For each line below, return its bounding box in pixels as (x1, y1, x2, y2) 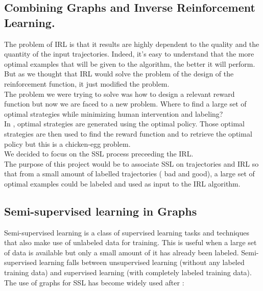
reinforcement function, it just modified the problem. (4, 78, 170, 89)
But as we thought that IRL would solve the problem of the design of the (4, 68, 234, 79)
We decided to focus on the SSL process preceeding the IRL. (4, 148, 194, 159)
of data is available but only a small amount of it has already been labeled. (4, 247, 239, 257)
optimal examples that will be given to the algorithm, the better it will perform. (4, 58, 255, 69)
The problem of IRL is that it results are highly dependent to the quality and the (4, 38, 259, 49)
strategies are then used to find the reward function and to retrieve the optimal (4, 128, 252, 139)
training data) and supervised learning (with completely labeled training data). (4, 267, 252, 278)
